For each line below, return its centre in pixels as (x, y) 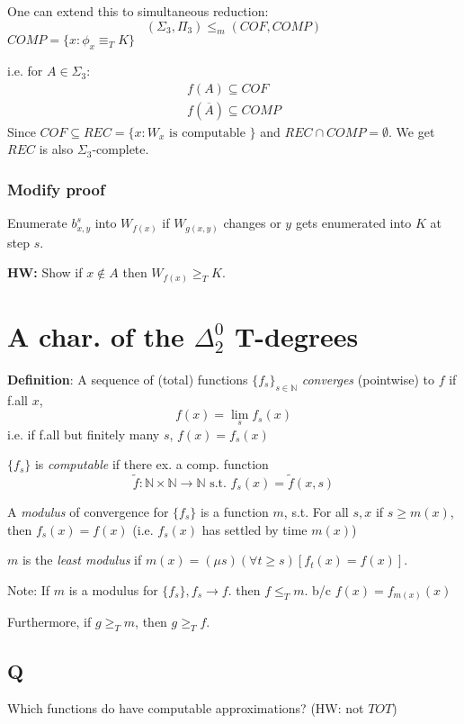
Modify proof (56, 189)
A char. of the (96, 336)
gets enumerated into (353, 223)
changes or (252, 223)
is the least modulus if (82, 560)
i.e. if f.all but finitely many (84, 434)
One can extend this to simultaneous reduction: (138, 11)
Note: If (29, 589)
